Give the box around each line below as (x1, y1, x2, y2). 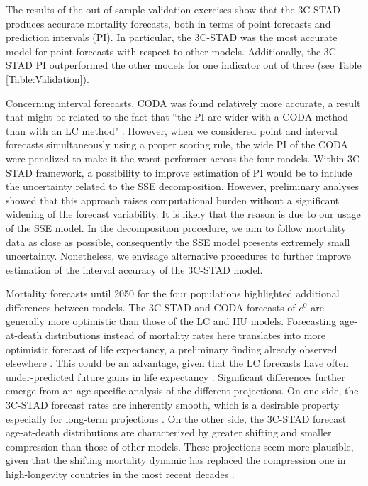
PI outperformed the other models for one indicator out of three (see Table (35, 57, 362, 72)
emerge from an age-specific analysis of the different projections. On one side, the (6, 383, 359, 398)
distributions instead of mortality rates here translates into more (45, 328, 326, 343)
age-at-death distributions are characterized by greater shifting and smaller (6, 425, 332, 440)
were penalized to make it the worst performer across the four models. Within (6, 150, 345, 165)
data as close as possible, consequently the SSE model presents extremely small (6, 234, 350, 249)
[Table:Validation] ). (6, 71, 89, 86)
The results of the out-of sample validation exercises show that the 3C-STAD (6, 2, 341, 16)
